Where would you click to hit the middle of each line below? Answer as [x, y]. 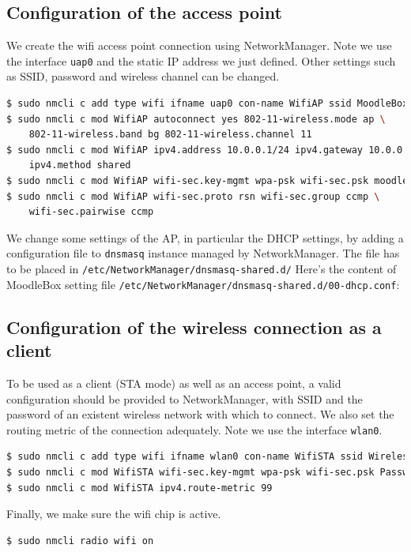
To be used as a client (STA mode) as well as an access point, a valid [174, 383]
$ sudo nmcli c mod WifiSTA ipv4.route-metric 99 [140, 488]
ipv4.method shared [80, 165]
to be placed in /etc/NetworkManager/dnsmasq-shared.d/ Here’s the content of [202, 269]
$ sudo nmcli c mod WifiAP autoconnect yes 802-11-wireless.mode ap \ [196, 119]
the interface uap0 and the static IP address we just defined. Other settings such [201, 60]
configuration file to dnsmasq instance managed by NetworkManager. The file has [203, 253]
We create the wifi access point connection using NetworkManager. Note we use [199, 45]
